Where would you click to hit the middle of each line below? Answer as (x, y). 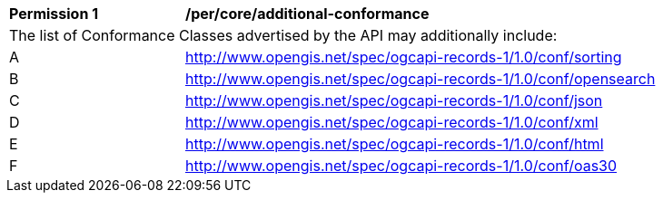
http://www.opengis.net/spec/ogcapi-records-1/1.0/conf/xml (392, 122)
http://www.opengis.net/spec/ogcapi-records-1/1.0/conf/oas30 (401, 166)
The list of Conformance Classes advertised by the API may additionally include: (283, 35)
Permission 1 (54, 14)
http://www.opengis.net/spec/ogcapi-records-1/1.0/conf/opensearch (421, 79)
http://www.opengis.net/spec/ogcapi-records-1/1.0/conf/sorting (404, 57)
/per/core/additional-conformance (307, 14)
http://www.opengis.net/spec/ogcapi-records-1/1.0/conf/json (394, 100)
